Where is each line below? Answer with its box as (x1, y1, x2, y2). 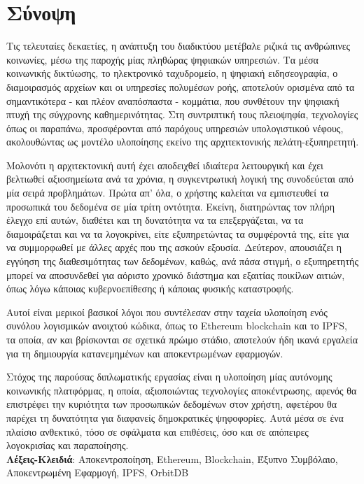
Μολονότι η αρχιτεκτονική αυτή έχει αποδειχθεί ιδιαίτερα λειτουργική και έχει (6, 157, 323, 172)
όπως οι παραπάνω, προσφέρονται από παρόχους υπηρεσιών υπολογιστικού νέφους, (6, 120, 344, 135)
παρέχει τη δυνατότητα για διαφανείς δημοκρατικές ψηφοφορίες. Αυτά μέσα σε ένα (6, 410, 344, 425)
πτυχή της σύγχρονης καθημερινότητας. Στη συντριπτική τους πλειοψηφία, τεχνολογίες (6, 107, 358, 122)
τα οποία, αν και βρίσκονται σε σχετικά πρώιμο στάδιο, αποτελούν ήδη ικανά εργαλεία (6, 332, 358, 346)
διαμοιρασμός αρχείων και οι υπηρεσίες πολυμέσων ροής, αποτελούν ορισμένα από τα (6, 79, 355, 94)
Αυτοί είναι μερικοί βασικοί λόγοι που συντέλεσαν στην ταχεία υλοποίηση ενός (6, 304, 328, 319)
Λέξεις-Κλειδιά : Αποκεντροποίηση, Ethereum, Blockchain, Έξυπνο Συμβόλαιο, (6, 451, 338, 466)
